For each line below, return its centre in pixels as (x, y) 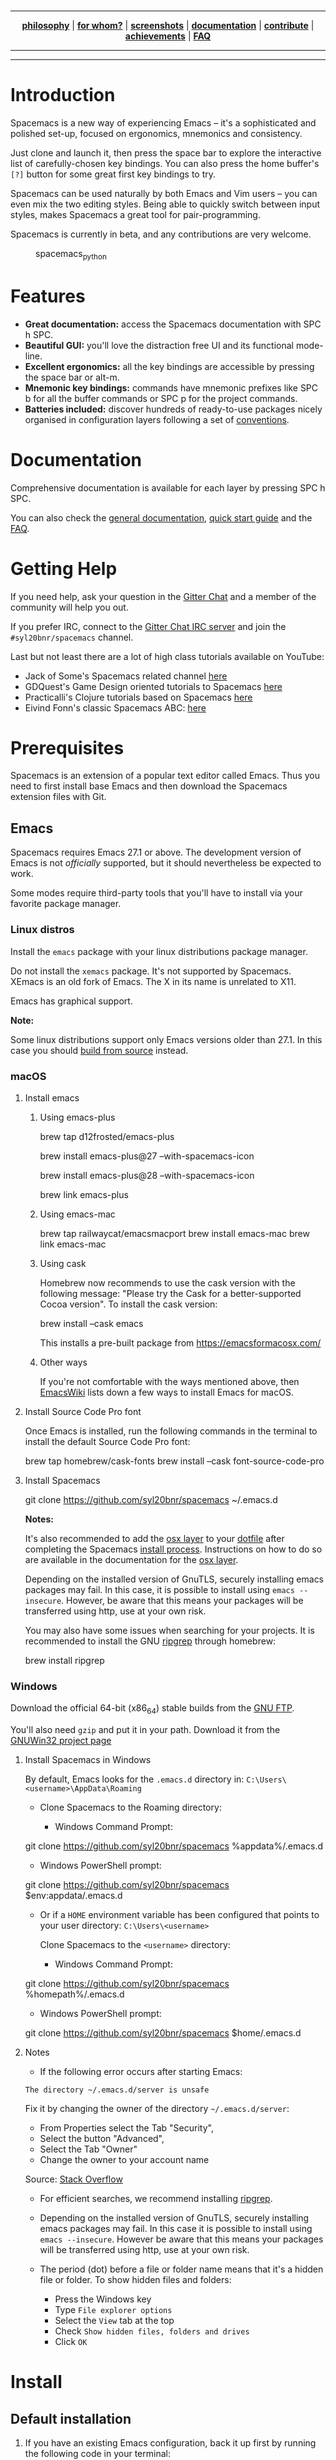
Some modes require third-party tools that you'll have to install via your (156, 893)
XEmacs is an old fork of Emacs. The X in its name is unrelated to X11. (153, 981)
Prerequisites (67, 747)
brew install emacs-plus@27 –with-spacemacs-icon (147, 1156)
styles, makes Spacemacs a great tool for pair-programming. (135, 214)
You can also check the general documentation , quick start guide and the (161, 517)
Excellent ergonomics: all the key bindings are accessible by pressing (169, 366)
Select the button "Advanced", (102, 2138)
